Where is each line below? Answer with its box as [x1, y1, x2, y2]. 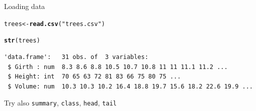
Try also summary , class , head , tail [4, 97, 117, 108]
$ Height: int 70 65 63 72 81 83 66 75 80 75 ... [8, 73, 181, 80]
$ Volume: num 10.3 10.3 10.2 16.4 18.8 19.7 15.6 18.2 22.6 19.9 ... [8, 82, 253, 90]
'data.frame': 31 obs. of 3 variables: [4, 53, 149, 60]
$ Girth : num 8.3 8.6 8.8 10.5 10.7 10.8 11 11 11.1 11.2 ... [8, 63, 228, 70]
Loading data [4, 1, 45, 11]
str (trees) [4, 37, 40, 44]
